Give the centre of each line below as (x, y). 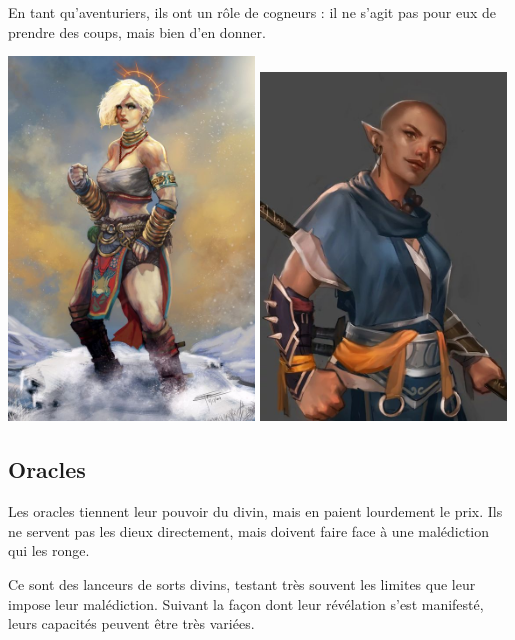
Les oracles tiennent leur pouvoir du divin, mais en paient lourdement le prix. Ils (255, 511)
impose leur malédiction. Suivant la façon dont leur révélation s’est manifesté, (246, 603)
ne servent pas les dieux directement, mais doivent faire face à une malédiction (249, 530)
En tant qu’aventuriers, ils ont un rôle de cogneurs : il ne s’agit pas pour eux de (252, 12)
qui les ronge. (49, 550)
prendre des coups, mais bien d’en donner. (137, 31)
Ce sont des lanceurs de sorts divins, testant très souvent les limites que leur (242, 583)
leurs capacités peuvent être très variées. (131, 623)
